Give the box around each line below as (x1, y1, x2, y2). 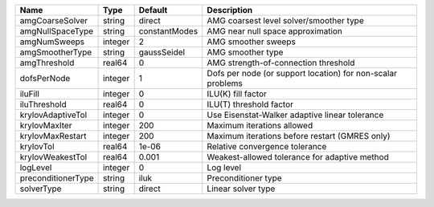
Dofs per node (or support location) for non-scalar (207, 68, 398, 79)
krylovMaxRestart (19, 131, 87, 141)
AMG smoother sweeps (207, 36, 297, 47)
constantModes (138, 26, 199, 36)
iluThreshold (19, 99, 68, 110)
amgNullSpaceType (19, 26, 94, 36)
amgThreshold (19, 57, 75, 68)
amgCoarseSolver (19, 15, 88, 26)
